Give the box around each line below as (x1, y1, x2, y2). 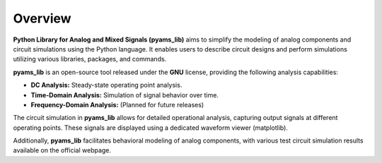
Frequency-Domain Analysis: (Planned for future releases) (30, 100, 204, 109)
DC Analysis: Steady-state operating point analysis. (30, 81, 183, 90)
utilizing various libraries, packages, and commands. (13, 55, 167, 64)
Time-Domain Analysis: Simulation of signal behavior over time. (30, 90, 219, 99)
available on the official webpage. (13, 146, 112, 155)
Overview (13, 11, 71, 26)
